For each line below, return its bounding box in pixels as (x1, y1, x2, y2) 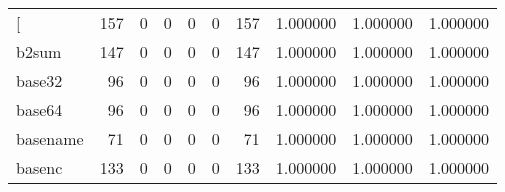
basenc (16, 156, 63, 179)
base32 (16, 69, 63, 92)
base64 (16, 98, 63, 121)
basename (16, 127, 84, 150)
